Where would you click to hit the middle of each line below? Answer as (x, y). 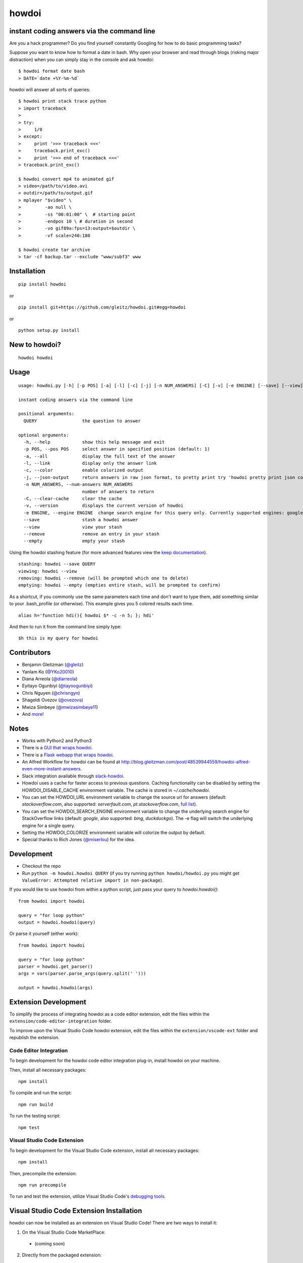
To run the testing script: (35, 1116)
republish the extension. (35, 1038)
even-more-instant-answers (51, 769)
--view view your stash (73, 527)
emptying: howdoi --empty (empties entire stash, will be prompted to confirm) (119, 585)
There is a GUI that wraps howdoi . (57, 748)
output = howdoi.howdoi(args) (56, 988)
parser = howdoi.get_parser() (56, 966)
